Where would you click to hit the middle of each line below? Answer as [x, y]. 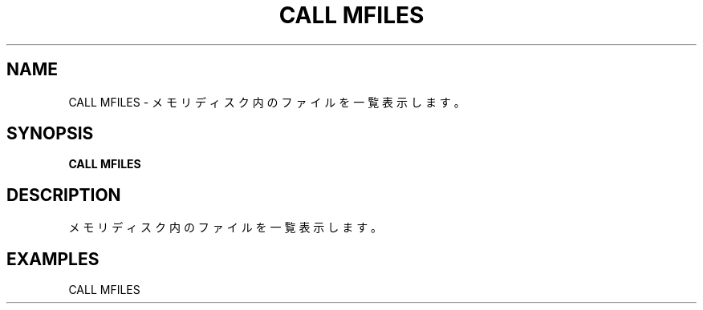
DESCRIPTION [64, 195]
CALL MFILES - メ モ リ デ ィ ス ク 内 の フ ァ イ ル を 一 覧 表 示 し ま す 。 [267, 102]
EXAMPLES [53, 259]
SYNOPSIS [50, 134]
